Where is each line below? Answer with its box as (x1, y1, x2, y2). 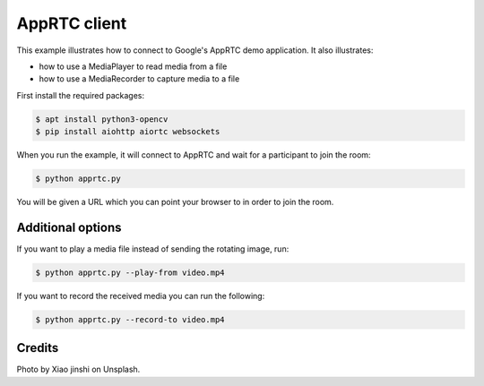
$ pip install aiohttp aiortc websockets (35, 126, 220, 137)
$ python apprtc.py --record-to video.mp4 (35, 314, 225, 324)
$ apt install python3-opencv (35, 114, 169, 124)
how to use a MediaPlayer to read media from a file (39, 61, 228, 72)
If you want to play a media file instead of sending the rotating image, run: (16, 243, 290, 254)
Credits (16, 340, 59, 356)
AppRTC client (16, 13, 127, 33)
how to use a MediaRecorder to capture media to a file (39, 73, 240, 84)
